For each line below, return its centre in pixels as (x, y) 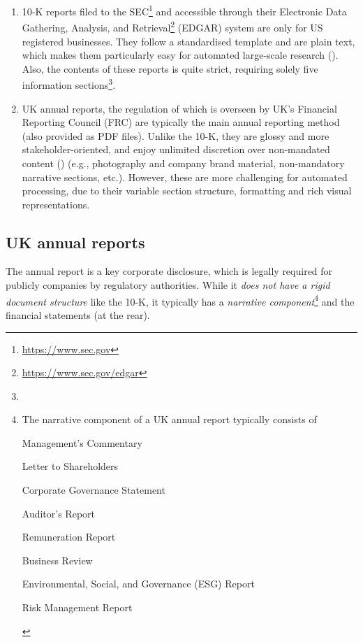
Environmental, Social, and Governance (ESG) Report (138, 584)
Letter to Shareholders (70, 466)
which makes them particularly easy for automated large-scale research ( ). (180, 55)
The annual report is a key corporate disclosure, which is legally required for (169, 271)
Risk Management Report (77, 607)
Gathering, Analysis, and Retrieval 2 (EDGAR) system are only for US (172, 26)
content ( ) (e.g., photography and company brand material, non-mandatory (183, 163)
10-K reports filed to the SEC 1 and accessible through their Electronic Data (184, 10)
